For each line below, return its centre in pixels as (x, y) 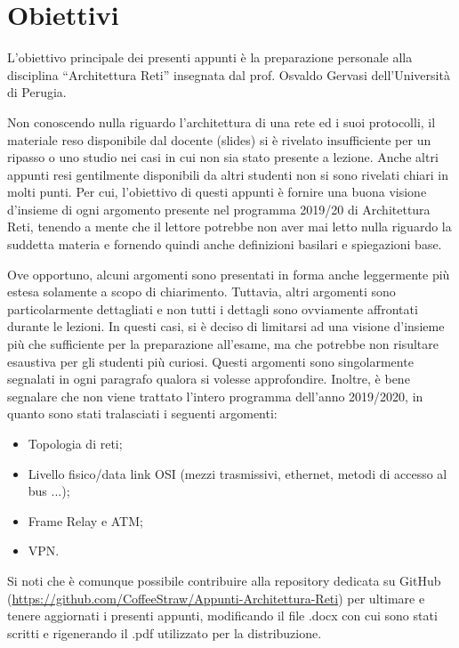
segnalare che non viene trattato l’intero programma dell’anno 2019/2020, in (215, 396)
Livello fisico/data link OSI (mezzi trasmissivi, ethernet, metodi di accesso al (238, 473)
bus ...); (49, 491)
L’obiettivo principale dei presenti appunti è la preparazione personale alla (210, 57)
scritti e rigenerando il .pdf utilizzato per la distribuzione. (165, 632)
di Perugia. (37, 92)
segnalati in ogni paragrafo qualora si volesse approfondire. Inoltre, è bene (209, 379)
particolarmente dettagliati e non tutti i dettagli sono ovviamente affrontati (213, 308)
